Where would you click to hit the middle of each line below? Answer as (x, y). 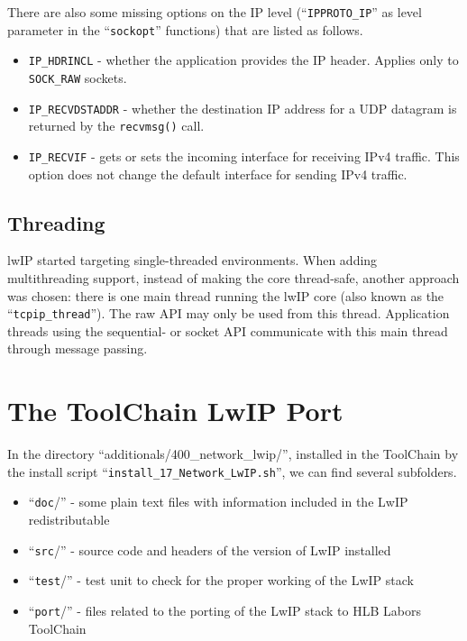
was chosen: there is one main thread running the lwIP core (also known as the (226, 295)
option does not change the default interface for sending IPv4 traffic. (218, 174)
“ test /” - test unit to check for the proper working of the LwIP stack (221, 580)
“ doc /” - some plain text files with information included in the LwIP (218, 502)
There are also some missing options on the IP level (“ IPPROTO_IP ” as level (215, 12)
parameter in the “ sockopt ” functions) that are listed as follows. (185, 29)
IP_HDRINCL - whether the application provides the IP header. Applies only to (243, 60)
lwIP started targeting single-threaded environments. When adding (192, 260)
